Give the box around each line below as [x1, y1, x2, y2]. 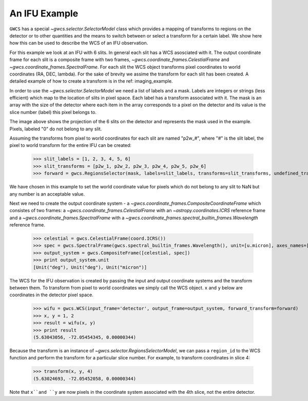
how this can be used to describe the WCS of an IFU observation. [9, 40, 148, 46]
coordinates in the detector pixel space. [9, 292, 93, 298]
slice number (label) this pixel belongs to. [9, 109, 97, 115]
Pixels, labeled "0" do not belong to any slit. [9, 126, 102, 132]
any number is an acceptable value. [9, 190, 85, 197]
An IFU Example [9, 8, 79, 19]
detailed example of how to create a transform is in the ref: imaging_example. [9, 78, 173, 84]
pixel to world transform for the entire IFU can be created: [9, 142, 132, 148]
